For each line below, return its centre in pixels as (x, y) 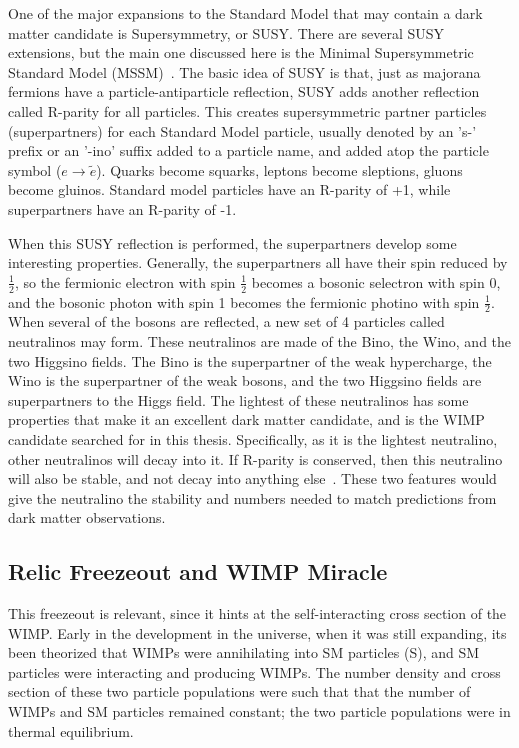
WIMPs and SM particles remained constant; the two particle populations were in (259, 711)
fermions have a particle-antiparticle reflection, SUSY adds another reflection (244, 91)
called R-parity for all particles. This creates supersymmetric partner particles (247, 110)
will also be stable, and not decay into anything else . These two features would (252, 478)
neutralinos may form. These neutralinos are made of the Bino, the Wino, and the (260, 340)
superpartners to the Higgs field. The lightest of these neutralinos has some (238, 399)
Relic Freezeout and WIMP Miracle (198, 571)
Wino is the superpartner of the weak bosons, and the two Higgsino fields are (245, 380)
